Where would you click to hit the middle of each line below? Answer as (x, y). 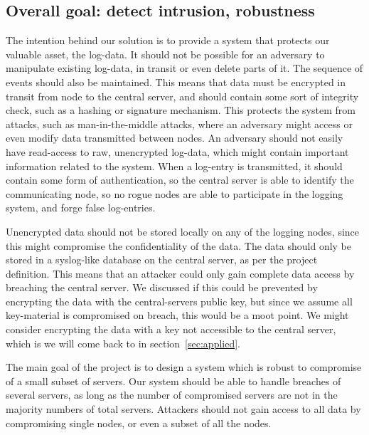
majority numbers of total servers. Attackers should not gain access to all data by (183, 409)
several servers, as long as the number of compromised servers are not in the (172, 395)
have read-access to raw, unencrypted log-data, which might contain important (177, 151)
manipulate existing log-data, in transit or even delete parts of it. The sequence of (184, 68)
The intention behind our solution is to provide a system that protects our (168, 40)
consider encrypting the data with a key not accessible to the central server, (171, 329)
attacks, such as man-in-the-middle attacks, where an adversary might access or (179, 124)
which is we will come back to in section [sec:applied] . (123, 343)
